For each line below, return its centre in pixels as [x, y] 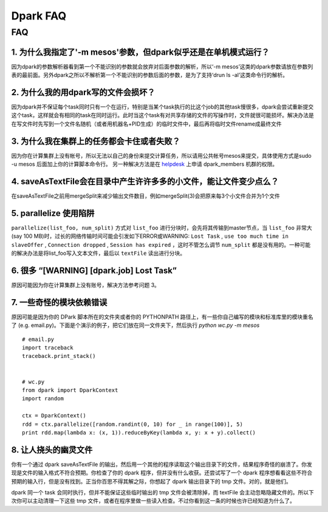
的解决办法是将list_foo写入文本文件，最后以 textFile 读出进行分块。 [98, 253]
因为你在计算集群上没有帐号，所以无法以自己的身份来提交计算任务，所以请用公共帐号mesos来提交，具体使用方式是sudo [162, 155]
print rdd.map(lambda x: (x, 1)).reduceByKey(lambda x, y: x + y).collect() [139, 433]
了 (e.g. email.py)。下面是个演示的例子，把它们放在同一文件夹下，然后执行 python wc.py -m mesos [135, 325]
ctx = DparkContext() [54, 416]
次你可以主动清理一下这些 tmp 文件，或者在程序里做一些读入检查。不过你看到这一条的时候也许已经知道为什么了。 [153, 501]
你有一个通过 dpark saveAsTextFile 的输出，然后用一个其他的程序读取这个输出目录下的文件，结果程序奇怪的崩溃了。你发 [162, 464]
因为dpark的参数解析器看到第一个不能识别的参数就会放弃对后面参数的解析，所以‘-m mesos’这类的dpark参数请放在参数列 [162, 66]
